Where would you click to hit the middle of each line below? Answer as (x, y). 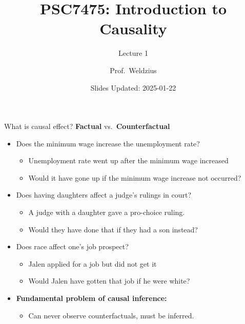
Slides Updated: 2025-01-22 (133, 87)
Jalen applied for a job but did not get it (93, 263)
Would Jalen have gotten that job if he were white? (109, 281)
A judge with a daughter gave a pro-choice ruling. (107, 212)
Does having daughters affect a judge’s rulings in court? (104, 195)
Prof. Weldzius (133, 70)
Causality (133, 28)
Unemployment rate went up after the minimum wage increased (128, 160)
